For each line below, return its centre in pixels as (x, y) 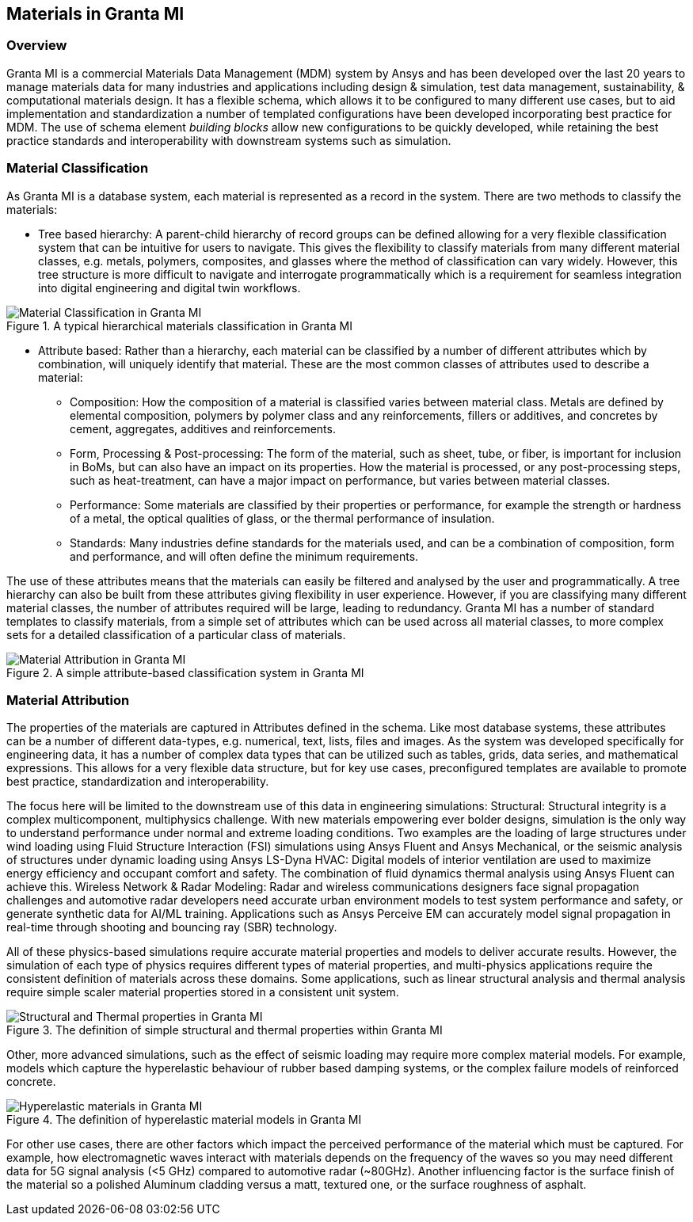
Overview (37, 46)
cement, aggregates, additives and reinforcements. (203, 428)
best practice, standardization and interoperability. (138, 782)
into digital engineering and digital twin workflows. (169, 287)
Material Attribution (68, 700)
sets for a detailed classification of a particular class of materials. (176, 634)
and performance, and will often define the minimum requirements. (244, 556)
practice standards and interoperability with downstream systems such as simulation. (229, 140)
